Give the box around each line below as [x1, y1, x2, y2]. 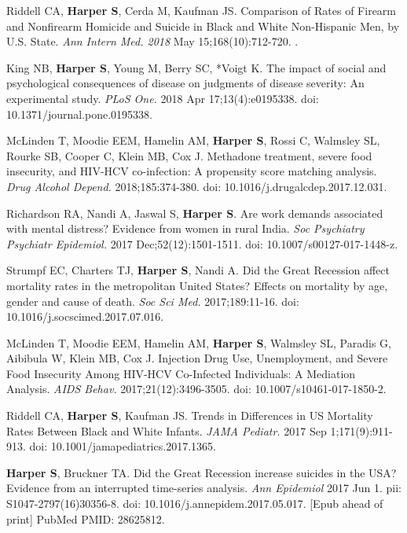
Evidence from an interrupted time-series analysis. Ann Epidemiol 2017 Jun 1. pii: [6, 480, 401, 496]
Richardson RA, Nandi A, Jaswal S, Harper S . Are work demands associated [6, 204, 383, 221]
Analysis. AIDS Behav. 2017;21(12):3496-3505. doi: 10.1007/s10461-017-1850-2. [6, 380, 387, 397]
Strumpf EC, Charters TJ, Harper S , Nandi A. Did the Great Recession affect [6, 262, 390, 278]
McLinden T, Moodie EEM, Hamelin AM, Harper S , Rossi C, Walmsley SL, [6, 132, 380, 149]
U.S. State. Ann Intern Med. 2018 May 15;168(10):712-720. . [6, 33, 299, 50]
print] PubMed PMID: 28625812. [6, 510, 165, 527]
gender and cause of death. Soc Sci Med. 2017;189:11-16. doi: [6, 292, 299, 309]
